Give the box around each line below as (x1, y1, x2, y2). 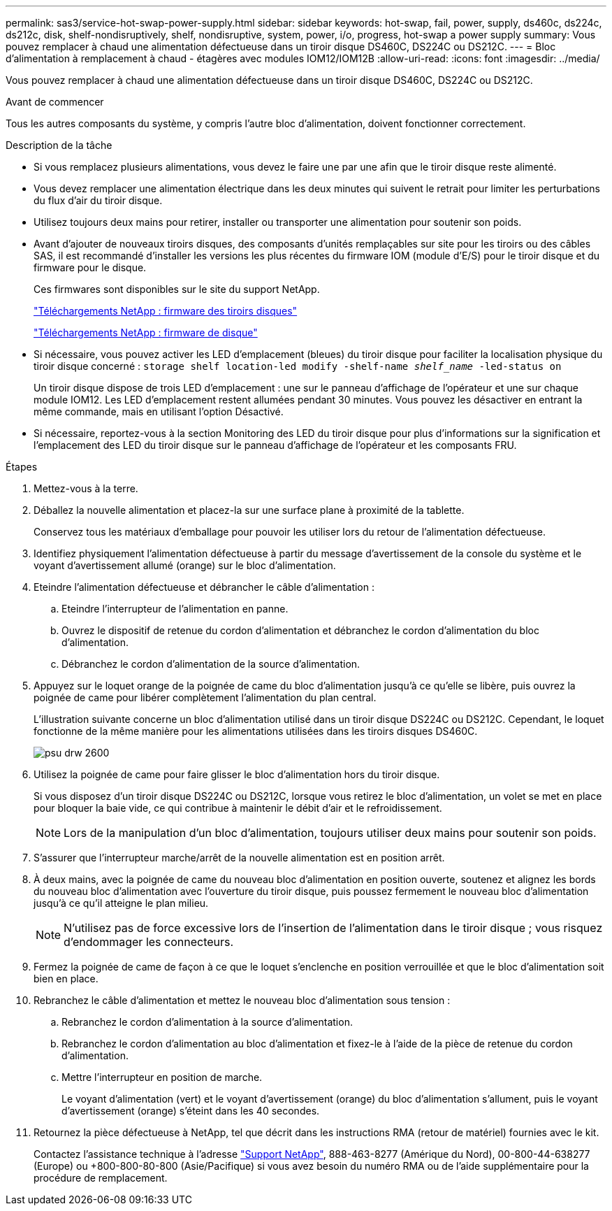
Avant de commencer (6, 96, 104, 108)
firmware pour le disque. (34, 261, 147, 273)
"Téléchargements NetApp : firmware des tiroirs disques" (34, 305, 298, 317)
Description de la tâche (6, 139, 112, 151)
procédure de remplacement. (34, 1172, 168, 1184)
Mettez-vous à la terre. (34, 482, 138, 494)
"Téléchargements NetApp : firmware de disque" (34, 327, 258, 338)
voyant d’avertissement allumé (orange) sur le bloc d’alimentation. (34, 559, 336, 571)
